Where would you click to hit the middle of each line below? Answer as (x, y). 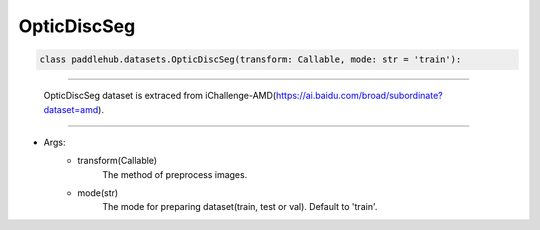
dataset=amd (71, 109)
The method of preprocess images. (175, 174)
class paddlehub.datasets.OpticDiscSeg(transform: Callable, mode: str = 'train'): (250, 59)
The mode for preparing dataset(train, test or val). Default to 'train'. (240, 207)
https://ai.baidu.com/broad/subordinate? (359, 96)
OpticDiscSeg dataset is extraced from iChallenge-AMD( (160, 96)
